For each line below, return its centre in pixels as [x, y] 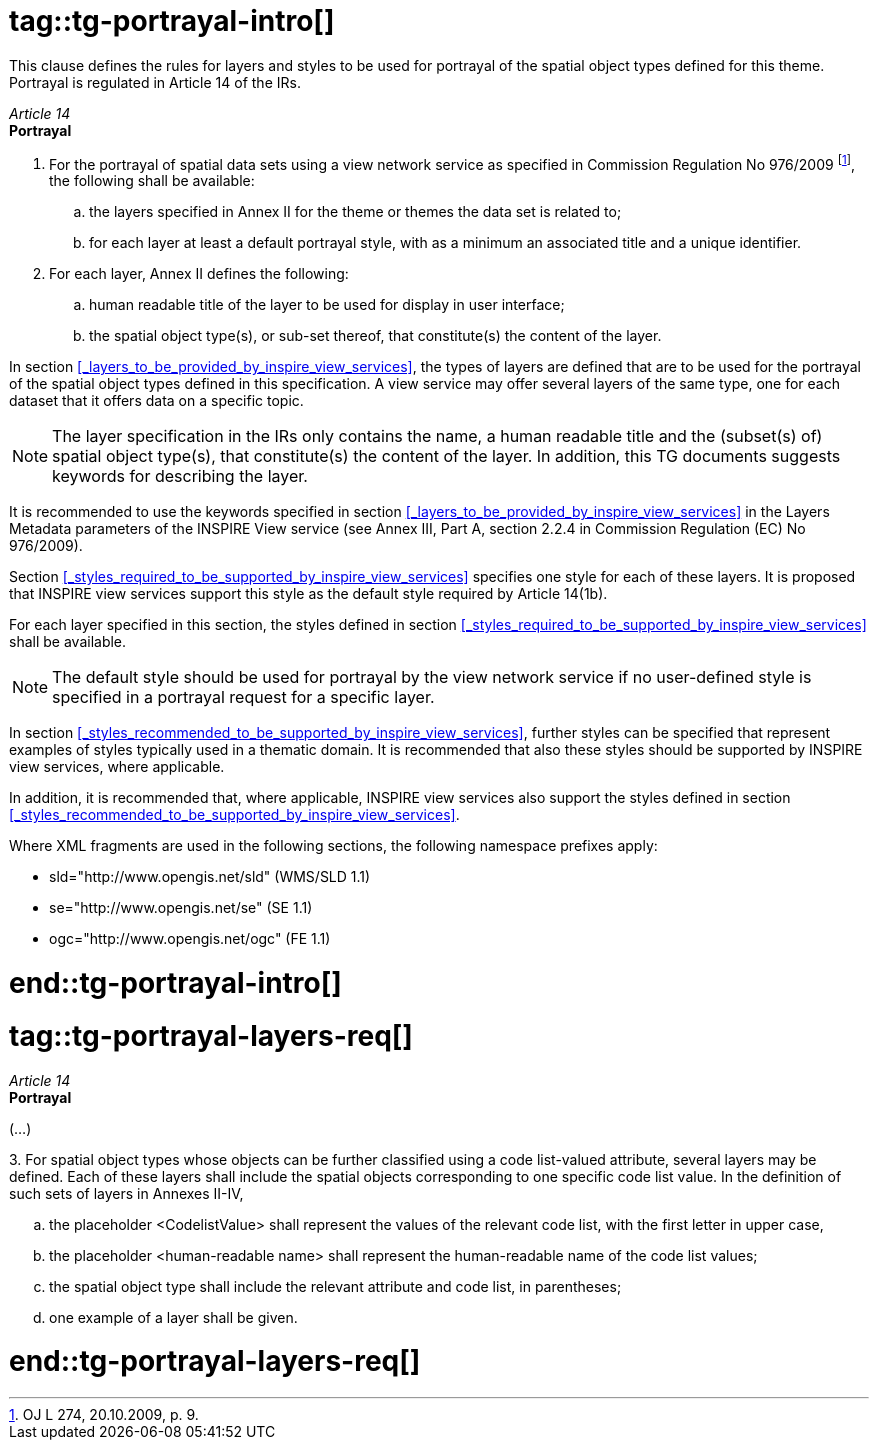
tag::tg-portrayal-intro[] [172, 21]
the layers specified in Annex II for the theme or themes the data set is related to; [355, 212]
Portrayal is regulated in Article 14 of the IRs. [155, 82]
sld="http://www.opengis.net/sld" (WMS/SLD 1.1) [210, 877]
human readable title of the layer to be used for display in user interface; [327, 305]
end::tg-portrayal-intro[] [175, 983]
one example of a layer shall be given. [173, 1317]
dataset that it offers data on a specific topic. [156, 401]
